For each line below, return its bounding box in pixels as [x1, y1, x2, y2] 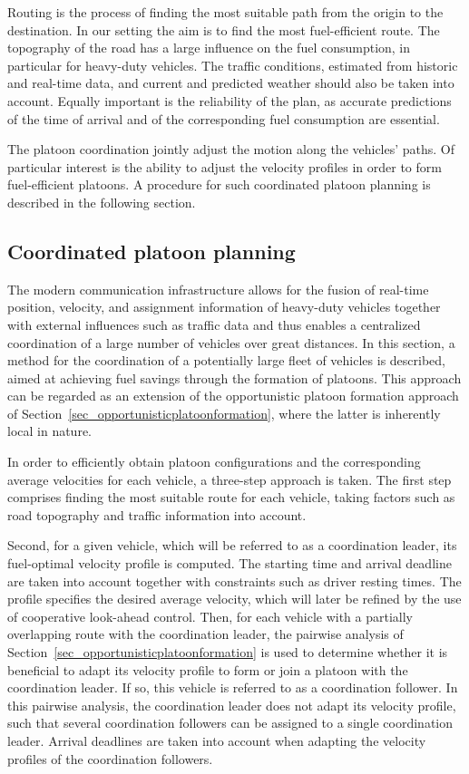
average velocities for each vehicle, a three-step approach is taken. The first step [7, 469, 452, 489]
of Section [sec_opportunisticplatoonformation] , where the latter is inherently [7, 403, 441, 422]
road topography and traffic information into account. [7, 505, 307, 524]
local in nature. [7, 421, 93, 440]
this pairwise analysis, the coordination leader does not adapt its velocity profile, [7, 695, 456, 714]
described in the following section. [7, 192, 196, 211]
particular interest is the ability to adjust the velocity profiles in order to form [7, 157, 442, 176]
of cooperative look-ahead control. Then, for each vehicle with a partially [7, 606, 414, 625]
